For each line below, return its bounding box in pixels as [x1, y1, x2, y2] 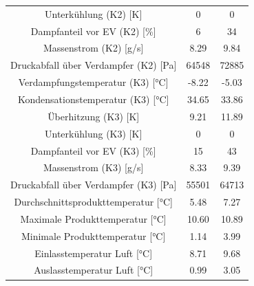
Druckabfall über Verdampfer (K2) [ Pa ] [10, 58, 177, 72]
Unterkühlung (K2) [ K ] [45, 6, 142, 21]
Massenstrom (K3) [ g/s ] [43, 160, 144, 175]
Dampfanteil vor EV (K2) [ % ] [30, 23, 156, 38]
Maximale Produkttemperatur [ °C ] [20, 211, 167, 225]
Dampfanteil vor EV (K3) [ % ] [30, 143, 156, 157]
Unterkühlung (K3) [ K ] [45, 126, 142, 140]
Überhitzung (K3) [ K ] [47, 109, 140, 123]
